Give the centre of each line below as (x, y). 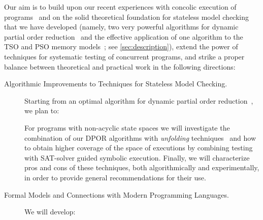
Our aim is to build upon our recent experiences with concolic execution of (120, 7)
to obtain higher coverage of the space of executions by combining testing (139, 148)
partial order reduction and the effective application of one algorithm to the (124, 36)
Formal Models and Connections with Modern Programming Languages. (117, 194)
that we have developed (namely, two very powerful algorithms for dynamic (121, 27)
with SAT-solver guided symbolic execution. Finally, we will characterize (137, 157)
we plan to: (42, 111)
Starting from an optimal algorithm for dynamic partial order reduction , (139, 100)
